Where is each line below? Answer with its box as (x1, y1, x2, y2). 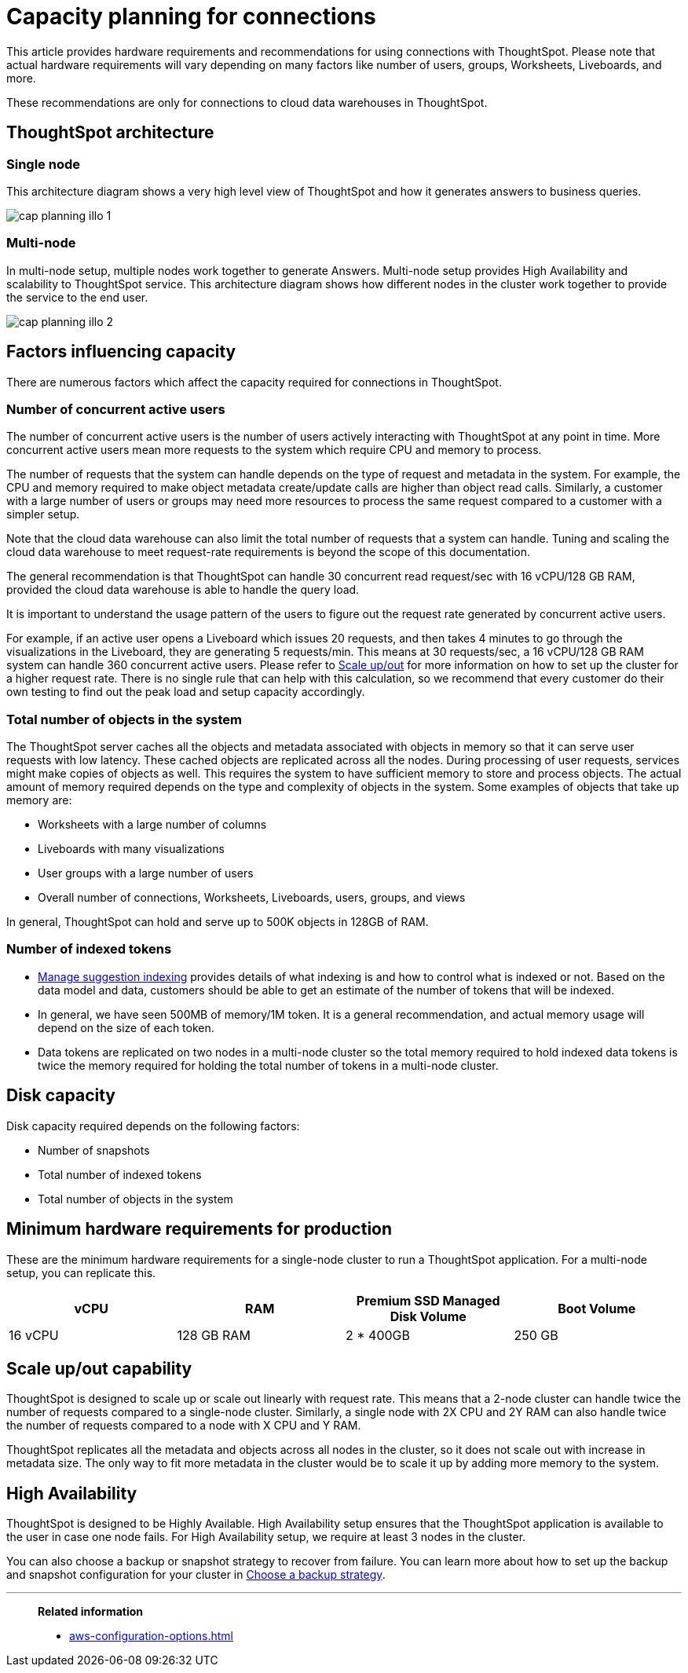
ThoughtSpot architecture (6, 123, 214, 143)
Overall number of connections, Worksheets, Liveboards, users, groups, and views (38, 891, 466, 905)
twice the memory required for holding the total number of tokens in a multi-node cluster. (38, 1058, 499, 1072)
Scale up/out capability (6, 1358, 192, 1378)
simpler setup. (6, 507, 80, 522)
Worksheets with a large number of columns (38, 818, 267, 832)
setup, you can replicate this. (6, 1265, 156, 1279)
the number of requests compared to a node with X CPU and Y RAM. (6, 1419, 361, 1433)
